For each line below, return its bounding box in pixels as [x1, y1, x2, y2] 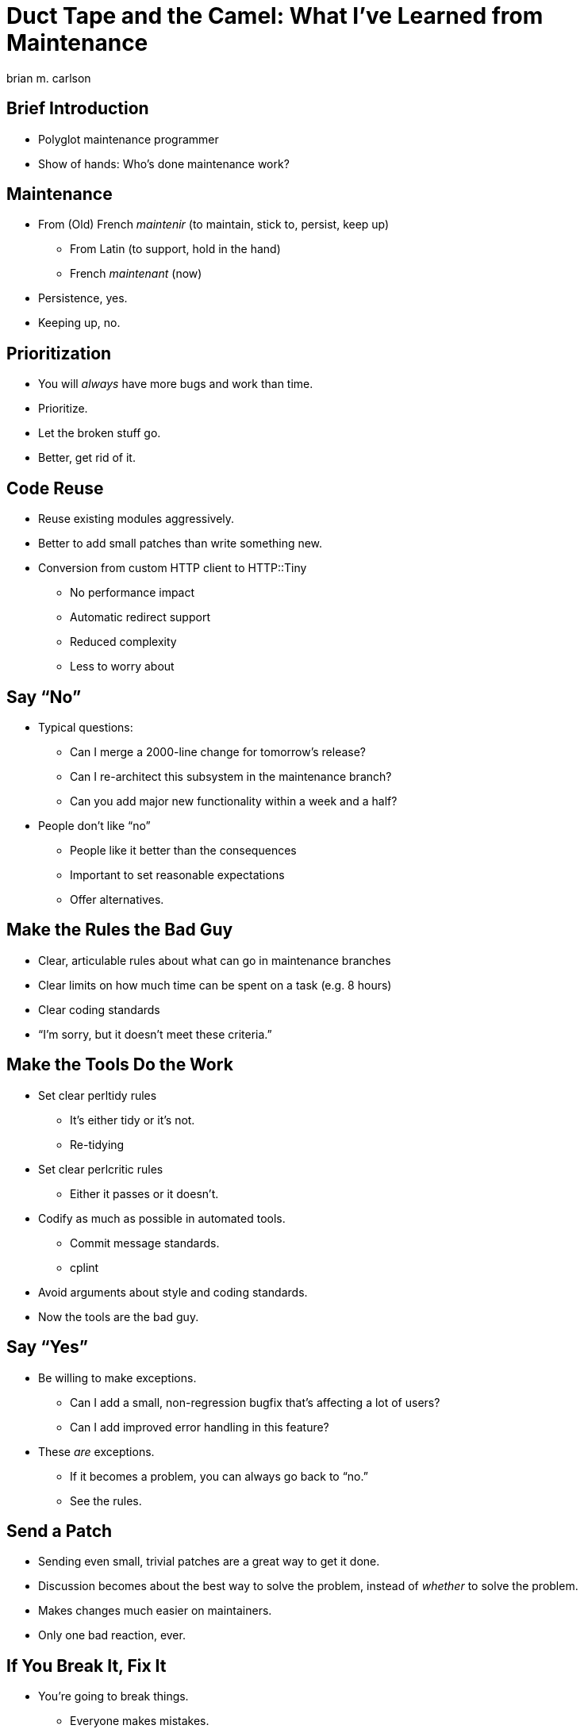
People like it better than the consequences [70, 843, 297, 857]
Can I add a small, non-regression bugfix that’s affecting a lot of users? [70, 1395, 440, 1409]
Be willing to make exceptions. [38, 1370, 197, 1385]
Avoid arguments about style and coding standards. [38, 1285, 308, 1299]
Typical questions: [38, 720, 133, 734]
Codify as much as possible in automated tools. [38, 1211, 286, 1225]
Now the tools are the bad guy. [38, 1309, 199, 1324]
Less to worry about [70, 659, 175, 674]
